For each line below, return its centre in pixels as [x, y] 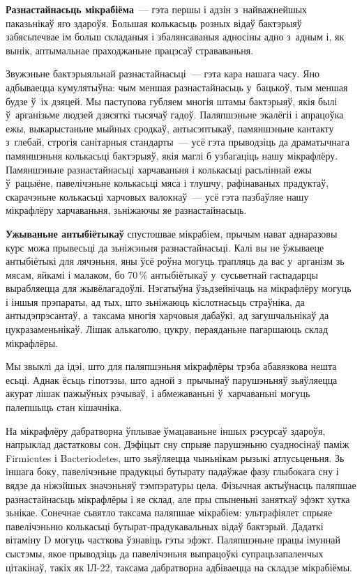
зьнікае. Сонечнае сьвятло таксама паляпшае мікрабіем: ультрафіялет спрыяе [169, 512]
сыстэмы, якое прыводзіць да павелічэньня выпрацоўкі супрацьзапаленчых [165, 553]
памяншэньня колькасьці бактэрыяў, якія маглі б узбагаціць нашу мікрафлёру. [172, 155]
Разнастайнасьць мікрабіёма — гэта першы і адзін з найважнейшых [157, 9]
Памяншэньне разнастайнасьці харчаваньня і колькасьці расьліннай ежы [159, 169]
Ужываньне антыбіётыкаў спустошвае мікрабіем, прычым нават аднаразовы [172, 233]
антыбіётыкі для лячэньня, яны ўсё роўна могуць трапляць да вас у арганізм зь [175, 261]
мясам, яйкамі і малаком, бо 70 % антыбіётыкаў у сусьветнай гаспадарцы [162, 274]
